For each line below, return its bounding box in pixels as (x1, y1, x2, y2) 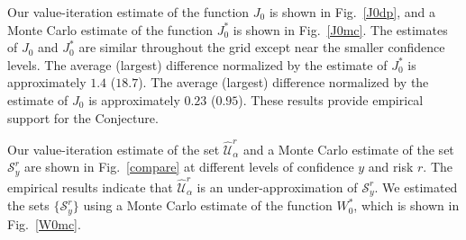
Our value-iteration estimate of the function (7, 3, 250, 21)
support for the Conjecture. (7, 108, 159, 127)
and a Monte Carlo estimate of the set (242, 139, 454, 158)
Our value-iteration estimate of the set (7, 139, 220, 158)
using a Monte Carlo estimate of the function (83, 196, 333, 215)
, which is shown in (353, 196, 460, 215)
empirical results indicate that (7, 177, 173, 196)
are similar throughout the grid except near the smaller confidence (78, 38, 445, 57)
